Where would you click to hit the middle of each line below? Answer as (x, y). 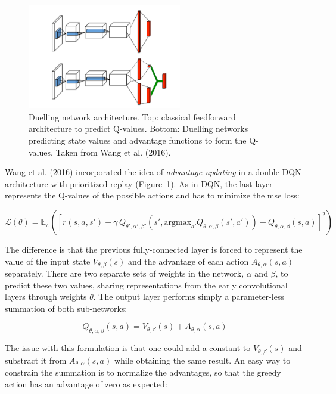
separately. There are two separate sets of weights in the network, (125, 273)
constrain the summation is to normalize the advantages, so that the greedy (143, 372)
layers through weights (46, 297)
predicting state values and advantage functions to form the (138, 140)
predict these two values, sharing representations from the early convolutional (146, 285)
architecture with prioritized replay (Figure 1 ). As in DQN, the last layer (139, 183)
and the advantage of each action (189, 261)
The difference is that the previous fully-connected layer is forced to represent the (154, 249)
